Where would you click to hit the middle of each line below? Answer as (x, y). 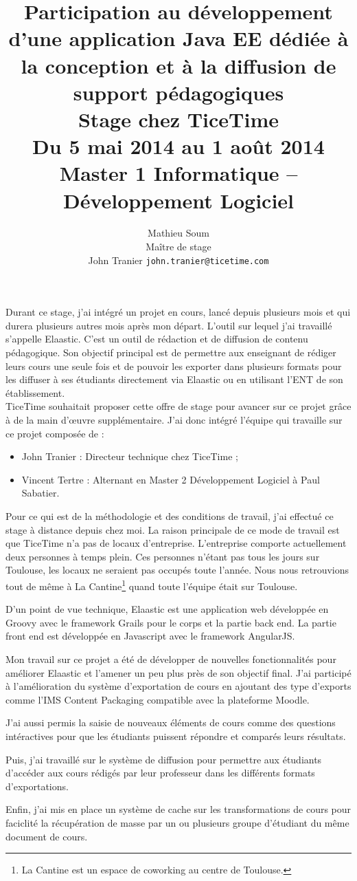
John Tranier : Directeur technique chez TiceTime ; (130, 456)
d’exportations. (37, 786)
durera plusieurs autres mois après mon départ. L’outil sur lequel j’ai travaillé (169, 325)
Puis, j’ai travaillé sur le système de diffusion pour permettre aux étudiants (164, 759)
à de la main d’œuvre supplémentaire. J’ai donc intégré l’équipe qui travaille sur (174, 420)
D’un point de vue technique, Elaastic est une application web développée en (167, 609)
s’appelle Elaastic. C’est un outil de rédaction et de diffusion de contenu (157, 339)
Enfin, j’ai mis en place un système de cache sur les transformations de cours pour (178, 809)
